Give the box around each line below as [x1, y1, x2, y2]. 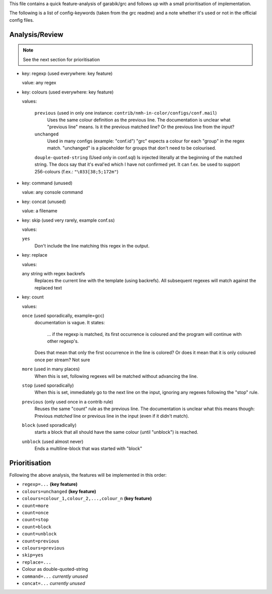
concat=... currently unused [22, 580, 86, 586]
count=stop [22, 517, 49, 523]
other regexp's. [47, 338, 79, 344]
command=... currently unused [22, 573, 88, 579]
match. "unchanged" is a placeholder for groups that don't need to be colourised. [47, 145, 217, 151]
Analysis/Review [9, 30, 63, 39]
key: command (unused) [22, 180, 73, 186]
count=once [22, 510, 49, 516]
